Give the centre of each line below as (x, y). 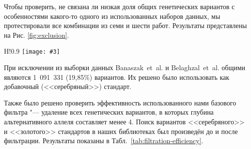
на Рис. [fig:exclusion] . (37, 35)
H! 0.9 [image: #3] (32, 51)
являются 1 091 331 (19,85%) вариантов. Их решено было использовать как (117, 77)
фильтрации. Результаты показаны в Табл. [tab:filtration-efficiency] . (104, 141)
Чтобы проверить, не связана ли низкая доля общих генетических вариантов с (119, 6)
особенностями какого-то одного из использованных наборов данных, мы (112, 16)
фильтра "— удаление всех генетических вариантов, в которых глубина (109, 112)
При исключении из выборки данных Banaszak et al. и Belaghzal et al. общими (125, 67)
